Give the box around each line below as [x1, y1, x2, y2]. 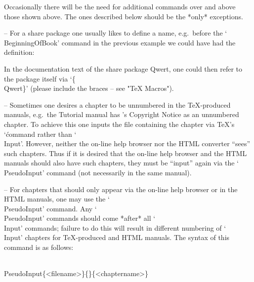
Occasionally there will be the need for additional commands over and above [4, 1, 236, 11]
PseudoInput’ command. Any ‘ [4, 203, 97, 213]
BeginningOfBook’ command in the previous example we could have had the [4, 37, 236, 47]
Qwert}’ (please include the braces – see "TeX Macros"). [4, 83, 174, 93]
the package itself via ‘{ [4, 73, 76, 83]
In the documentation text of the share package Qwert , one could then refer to [4, 63, 243, 74]
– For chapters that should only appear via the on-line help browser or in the [4, 184, 238, 194]
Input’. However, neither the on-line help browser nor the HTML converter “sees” [4, 138, 251, 149]
